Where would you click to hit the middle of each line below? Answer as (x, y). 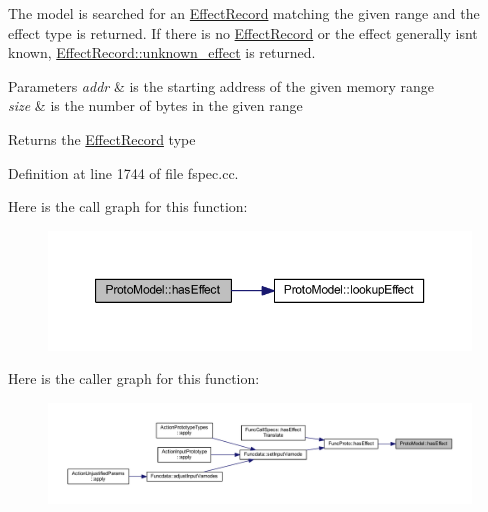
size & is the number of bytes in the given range (155, 105)
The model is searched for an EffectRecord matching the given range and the (244, 13)
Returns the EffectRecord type (102, 138)
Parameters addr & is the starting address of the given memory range (221, 85)
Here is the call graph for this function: (128, 206)
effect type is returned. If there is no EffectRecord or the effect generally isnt (243, 32)
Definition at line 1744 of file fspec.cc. (123, 172)
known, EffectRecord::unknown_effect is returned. (162, 52)
